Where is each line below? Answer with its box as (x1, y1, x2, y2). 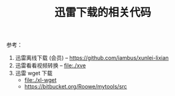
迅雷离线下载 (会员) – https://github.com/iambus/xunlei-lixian (15, 54, 169, 62)
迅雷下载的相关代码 (54, 6, 151, 20)
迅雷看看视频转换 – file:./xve (15, 62, 86, 69)
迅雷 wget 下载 (15, 70, 53, 77)
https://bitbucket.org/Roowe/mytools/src (24, 83, 127, 90)
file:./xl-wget (24, 76, 57, 84)
